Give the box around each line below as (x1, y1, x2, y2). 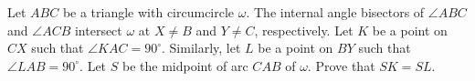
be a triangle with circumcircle (62, 3, 235, 21)
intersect (74, 20, 122, 39)
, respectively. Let (254, 20, 354, 39)
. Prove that (307, 56, 375, 75)
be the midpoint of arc (121, 56, 248, 75)
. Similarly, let (161, 38, 241, 57)
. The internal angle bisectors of (246, 3, 425, 21)
